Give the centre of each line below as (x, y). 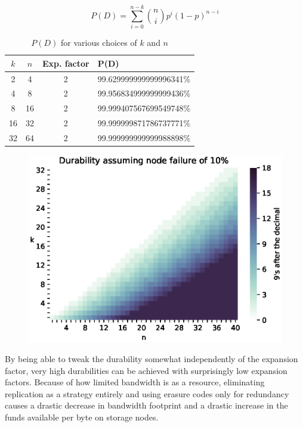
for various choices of (99, 43)
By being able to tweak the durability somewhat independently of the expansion (151, 358)
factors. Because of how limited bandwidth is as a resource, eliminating (135, 382)
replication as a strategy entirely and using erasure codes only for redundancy (147, 393)
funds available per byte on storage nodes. (82, 417)
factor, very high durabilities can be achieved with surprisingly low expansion (146, 370)
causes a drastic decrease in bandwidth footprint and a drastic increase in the (146, 405)
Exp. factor (66, 63)
